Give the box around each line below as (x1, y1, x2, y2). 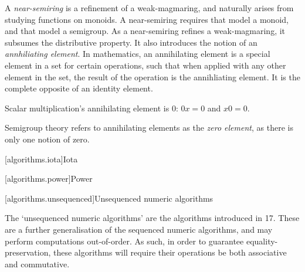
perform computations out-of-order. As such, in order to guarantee (5, 234, 244, 247)
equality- (246, 234, 278, 247)
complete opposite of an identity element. (5, 82, 153, 94)
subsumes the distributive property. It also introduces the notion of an (5, 36, 257, 48)
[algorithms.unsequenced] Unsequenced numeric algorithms (5, 192, 213, 204)
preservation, (5, 246, 51, 259)
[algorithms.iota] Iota (5, 152, 78, 165)
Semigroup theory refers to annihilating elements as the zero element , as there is (5, 121, 293, 134)
